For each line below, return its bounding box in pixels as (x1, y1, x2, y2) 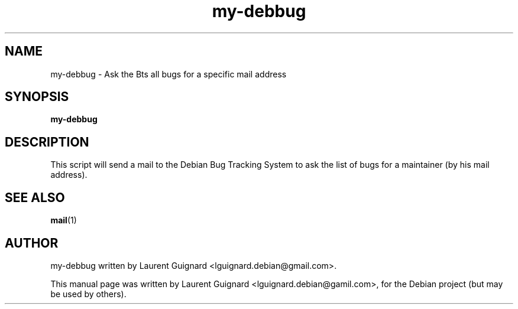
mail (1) (50, 215, 77, 226)
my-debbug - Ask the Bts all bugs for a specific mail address (50, 69, 287, 79)
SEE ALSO (5, 190, 65, 205)
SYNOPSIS (5, 89, 69, 105)
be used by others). (50, 288, 127, 299)
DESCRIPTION (5, 134, 89, 149)
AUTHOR (5, 235, 59, 251)
